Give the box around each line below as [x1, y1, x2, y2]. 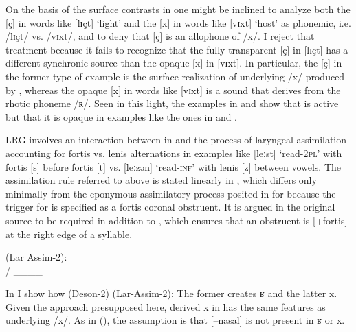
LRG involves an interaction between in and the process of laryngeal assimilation [5, 132, 347, 147]
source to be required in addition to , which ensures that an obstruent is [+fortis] [5, 213, 348, 227]
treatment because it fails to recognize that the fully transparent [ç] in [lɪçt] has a [5, 42, 348, 56]
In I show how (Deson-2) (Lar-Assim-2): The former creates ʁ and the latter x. [5, 286, 337, 300]
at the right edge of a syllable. [5, 226, 133, 241]
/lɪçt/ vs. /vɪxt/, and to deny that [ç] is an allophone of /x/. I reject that [5, 29, 315, 43]
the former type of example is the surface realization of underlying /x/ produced [5, 69, 345, 83]
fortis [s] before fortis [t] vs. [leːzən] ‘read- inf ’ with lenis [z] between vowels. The [5, 159, 342, 174]
